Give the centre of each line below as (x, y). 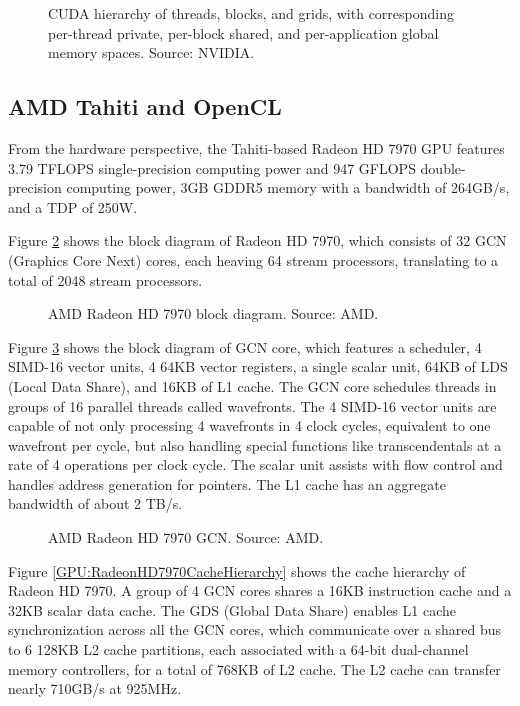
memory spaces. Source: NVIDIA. (151, 52)
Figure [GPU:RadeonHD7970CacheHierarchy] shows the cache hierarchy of (237, 570)
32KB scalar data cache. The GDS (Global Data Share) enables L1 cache (232, 609)
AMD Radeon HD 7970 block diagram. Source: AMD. (213, 313)
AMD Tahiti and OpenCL (145, 106)
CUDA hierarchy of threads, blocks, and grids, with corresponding (251, 13)
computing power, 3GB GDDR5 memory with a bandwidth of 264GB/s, (288, 187)
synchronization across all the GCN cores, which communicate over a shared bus (255, 629)
